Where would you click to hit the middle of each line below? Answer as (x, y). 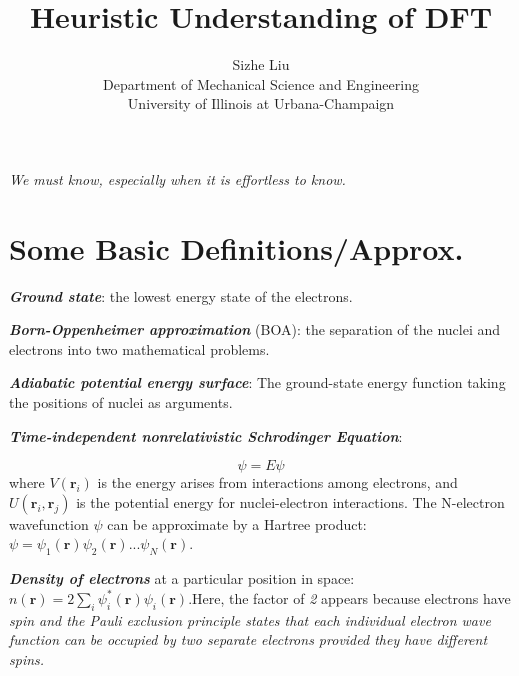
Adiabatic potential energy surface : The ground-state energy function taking (257, 382)
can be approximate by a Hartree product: (237, 523)
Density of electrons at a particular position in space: (182, 578)
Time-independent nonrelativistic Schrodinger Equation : (206, 435)
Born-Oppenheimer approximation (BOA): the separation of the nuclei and (255, 329)
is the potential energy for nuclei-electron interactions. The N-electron (290, 501)
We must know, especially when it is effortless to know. (177, 178)
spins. (27, 658)
